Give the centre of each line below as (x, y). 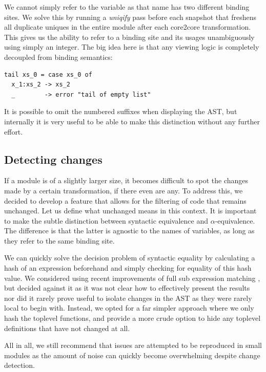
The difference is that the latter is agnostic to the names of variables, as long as (129, 231)
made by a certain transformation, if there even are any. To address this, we (124, 190)
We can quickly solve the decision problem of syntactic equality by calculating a (130, 258)
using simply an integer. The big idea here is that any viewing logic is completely (132, 47)
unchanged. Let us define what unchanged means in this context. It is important (130, 211)
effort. (14, 131)
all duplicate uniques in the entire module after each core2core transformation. (128, 27)
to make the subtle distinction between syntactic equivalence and (106, 220)
